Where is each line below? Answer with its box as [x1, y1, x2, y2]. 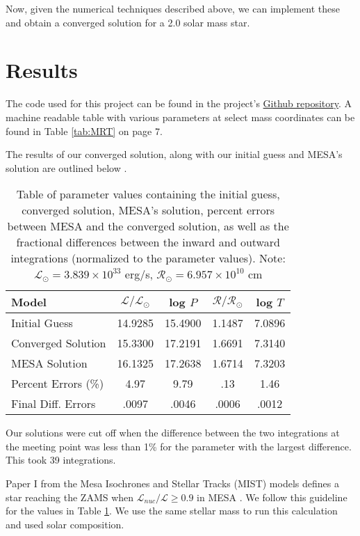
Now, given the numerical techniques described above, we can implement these [6, 1, 340, 15]
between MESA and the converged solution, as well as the [7, 218, 289, 235]
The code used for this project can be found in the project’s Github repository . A [6, 96, 352, 111]
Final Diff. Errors [11, 395, 96, 412]
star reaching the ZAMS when [6, 489, 134, 504]
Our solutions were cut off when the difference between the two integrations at [6, 425, 340, 440]
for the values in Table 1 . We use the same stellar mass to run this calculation [6, 503, 338, 518]
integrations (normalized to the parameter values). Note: [10, 250, 286, 267]
